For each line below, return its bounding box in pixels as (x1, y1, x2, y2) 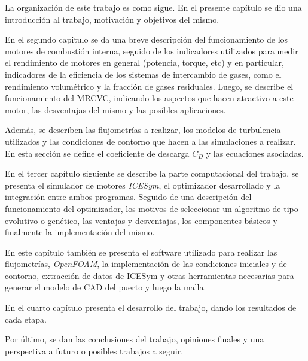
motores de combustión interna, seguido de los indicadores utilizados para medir (5, 44, 298, 57)
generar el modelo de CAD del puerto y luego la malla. (5, 281, 206, 293)
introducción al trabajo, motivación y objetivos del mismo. (5, 13, 219, 25)
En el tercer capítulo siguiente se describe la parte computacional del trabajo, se (5, 167, 299, 180)
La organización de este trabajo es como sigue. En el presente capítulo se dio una (5, 1, 302, 13)
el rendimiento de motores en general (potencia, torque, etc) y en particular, (5, 56, 284, 69)
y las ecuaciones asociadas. (206, 147, 304, 159)
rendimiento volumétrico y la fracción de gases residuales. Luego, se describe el (5, 80, 294, 92)
